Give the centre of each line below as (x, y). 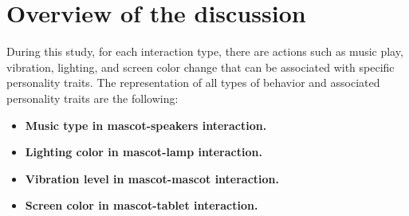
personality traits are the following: (92, 98)
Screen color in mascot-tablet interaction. (142, 205)
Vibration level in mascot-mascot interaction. (152, 178)
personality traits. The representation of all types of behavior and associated (193, 82)
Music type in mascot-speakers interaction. (146, 125)
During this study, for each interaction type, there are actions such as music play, (205, 51)
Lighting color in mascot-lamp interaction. (144, 152)
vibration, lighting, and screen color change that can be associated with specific (201, 67)
